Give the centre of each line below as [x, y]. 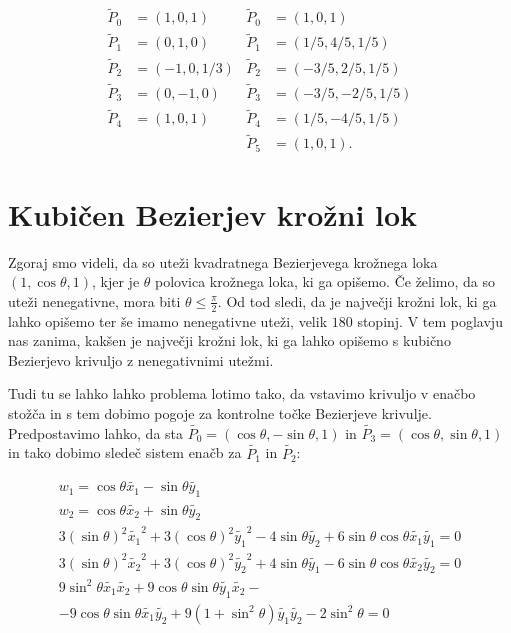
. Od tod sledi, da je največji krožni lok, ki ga [357, 300]
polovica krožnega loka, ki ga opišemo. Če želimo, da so [325, 281]
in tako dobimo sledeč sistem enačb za [125, 452]
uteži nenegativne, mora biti [94, 300]
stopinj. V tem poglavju [430, 320]
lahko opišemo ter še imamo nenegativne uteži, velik [168, 320]
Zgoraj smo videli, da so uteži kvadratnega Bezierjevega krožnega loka [223, 261]
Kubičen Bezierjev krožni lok [213, 213]
